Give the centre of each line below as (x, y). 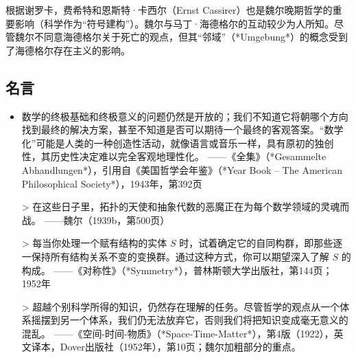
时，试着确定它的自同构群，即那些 (256, 243)
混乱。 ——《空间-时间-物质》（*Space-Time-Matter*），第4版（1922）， (178, 333)
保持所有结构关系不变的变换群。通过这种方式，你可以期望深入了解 (180, 256)
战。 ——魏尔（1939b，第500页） (96, 220)
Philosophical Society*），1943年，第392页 (112, 183)
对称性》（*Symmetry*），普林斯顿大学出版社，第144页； (207, 270)
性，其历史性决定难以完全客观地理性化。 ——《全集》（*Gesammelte (174, 156)
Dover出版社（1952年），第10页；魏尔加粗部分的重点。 (180, 347)
